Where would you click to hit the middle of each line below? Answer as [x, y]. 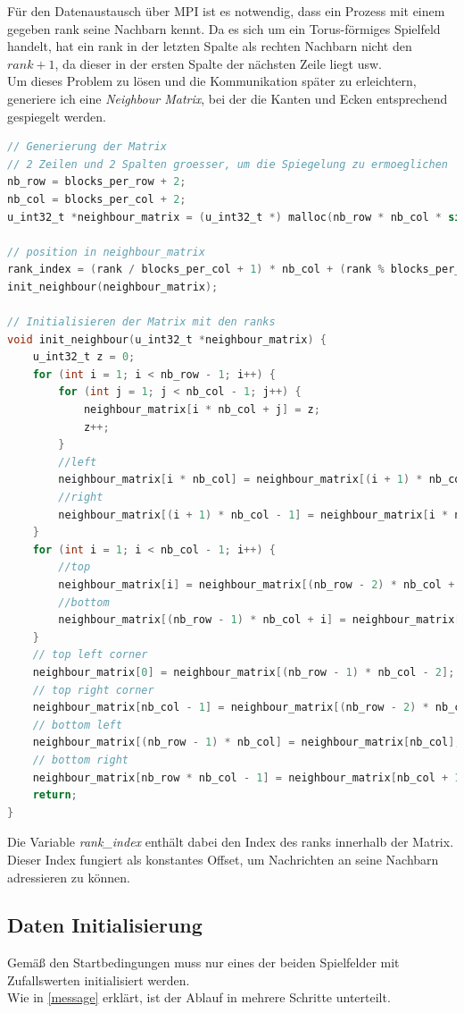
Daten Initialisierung [105, 925]
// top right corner [93, 690]
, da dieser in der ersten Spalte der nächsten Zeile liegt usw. [218, 63]
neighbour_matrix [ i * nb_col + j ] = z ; [202, 410]
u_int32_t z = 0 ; [84, 357]
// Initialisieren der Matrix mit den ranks [141, 322]
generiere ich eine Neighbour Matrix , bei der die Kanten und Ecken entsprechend [228, 98]
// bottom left [77, 725]
